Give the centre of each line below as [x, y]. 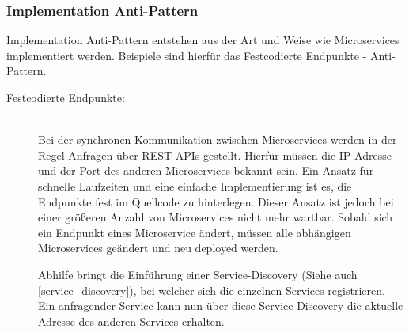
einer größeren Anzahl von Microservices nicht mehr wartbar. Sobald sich [216, 217]
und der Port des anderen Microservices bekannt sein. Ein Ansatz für [206, 170]
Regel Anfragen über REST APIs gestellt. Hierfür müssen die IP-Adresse [215, 155]
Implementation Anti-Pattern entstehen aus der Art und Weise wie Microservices [203, 40]
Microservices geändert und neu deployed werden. [158, 248]
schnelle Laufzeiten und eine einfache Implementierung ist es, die [195, 185]
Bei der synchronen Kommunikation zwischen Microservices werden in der [218, 140]
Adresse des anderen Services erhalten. [131, 321]
